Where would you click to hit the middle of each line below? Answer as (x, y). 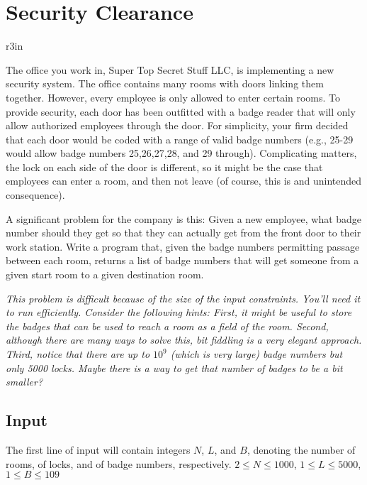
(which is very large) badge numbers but (256, 354)
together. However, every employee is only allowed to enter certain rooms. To (173, 97)
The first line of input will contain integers (98, 449)
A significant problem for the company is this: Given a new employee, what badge (184, 218)
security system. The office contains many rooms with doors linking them (165, 83)
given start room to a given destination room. (105, 274)
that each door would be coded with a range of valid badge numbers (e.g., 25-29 (180, 139)
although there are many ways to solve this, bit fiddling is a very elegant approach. (184, 340)
